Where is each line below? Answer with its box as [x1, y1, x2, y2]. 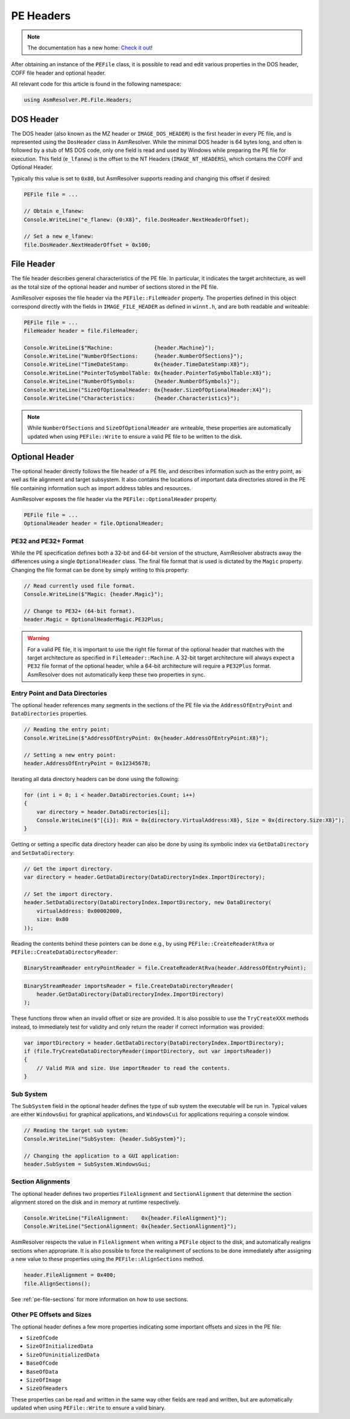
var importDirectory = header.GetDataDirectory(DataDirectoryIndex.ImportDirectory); [23, 1039, 284, 1046]
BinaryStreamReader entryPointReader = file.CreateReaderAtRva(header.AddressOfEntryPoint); [23, 964, 307, 971]
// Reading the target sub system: [23, 1127, 129, 1134]
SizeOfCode [26, 1335, 58, 1341]
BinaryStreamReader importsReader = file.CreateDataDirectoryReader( [23, 983, 234, 989]
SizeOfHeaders [26, 1385, 68, 1392]
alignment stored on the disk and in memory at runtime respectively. [11, 1198, 181, 1206]
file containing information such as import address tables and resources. [11, 484, 192, 491]
